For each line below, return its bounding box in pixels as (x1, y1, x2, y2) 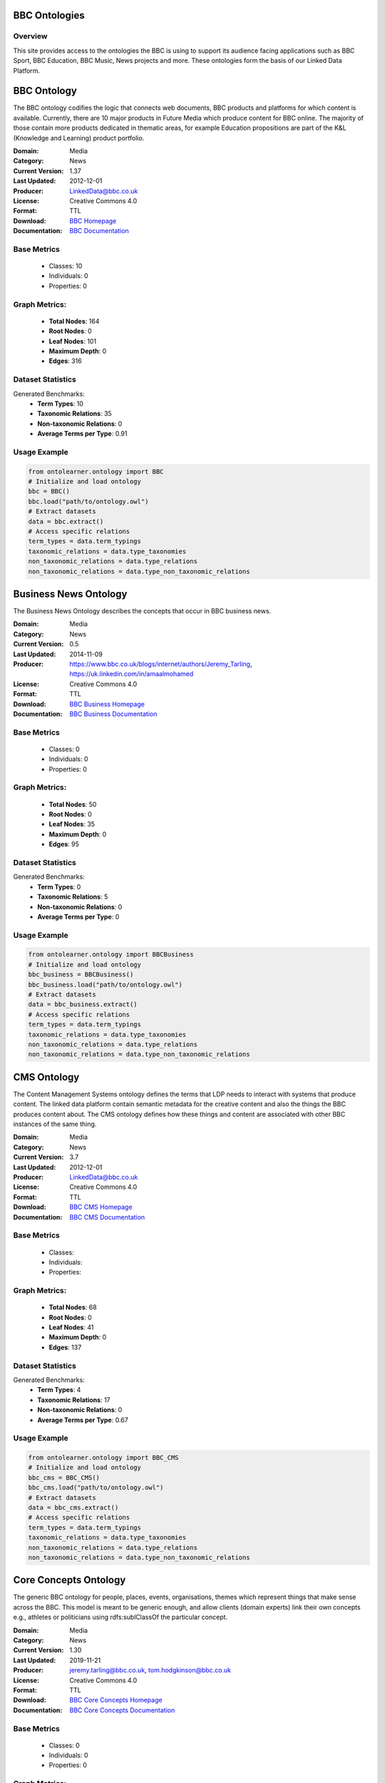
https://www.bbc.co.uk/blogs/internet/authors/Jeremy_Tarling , (69, 660, 252, 668)
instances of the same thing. (13, 1120, 97, 1128)
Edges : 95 (48, 840, 80, 849)
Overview (13, 31, 48, 41)
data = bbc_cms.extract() (28, 1503, 119, 1511)
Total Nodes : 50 (48, 799, 97, 809)
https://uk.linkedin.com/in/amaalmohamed (69, 670, 194, 678)
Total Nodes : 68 (48, 1303, 97, 1312)
